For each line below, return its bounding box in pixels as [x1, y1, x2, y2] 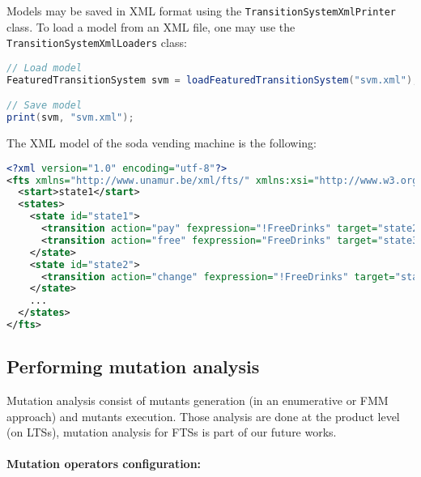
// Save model [6, 100, 83, 112]
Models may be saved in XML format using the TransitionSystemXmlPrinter [6, 2, 396, 19]
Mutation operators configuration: [6, 455, 202, 472]
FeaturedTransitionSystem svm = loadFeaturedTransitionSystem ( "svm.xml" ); [6, 74, 419, 86]
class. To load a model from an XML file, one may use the [6, 18, 296, 35]
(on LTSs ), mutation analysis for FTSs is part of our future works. [6, 424, 337, 441]
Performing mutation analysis [6, 354, 260, 379]
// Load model [6, 62, 83, 74]
